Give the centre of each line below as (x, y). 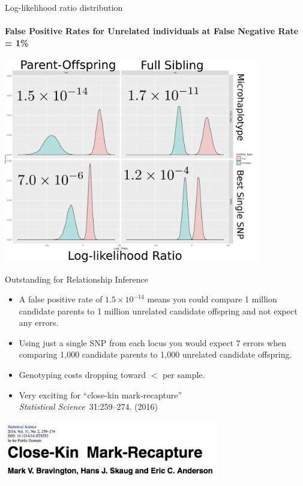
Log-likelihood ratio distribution (64, 7)
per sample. (184, 375)
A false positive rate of (61, 299)
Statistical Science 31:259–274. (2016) (88, 406)
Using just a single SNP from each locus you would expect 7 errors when (153, 342)
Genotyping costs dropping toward (82, 375)
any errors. (39, 322)
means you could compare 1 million (212, 299)
